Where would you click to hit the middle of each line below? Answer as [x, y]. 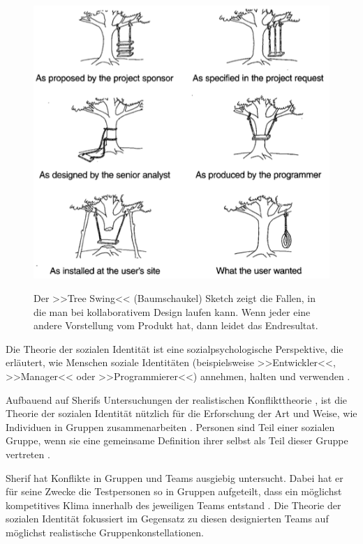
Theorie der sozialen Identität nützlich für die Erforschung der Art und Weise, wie [181, 413]
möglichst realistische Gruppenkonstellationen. [105, 532]
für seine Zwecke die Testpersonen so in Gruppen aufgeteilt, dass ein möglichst [174, 491]
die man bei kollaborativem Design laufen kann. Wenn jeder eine [172, 311]
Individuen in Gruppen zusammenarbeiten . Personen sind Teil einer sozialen [170, 426]
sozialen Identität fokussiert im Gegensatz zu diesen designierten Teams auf [167, 519]
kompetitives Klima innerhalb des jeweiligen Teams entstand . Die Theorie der [173, 505]
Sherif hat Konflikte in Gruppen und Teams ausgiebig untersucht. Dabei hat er [175, 477]
